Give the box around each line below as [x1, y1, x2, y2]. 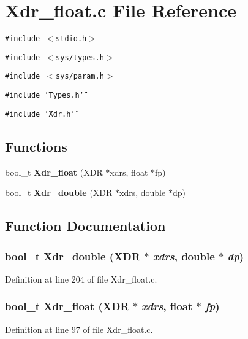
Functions [5, 136, 67, 155]
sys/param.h [56, 72, 104, 81]
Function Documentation [5, 216, 166, 235]
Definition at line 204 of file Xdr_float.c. [5, 272, 157, 285]
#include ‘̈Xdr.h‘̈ [5, 109, 75, 119]
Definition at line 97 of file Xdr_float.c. [5, 322, 153, 335]
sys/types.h [56, 53, 104, 62]
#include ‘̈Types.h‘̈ [5, 91, 84, 100]
